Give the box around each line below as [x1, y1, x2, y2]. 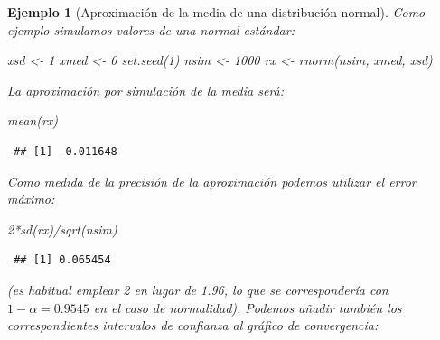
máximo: [7, 189, 55, 208]
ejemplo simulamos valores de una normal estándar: [7, 20, 295, 39]
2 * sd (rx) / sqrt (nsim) [7, 219, 117, 238]
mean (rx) [7, 111, 59, 130]
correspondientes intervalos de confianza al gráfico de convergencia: [7, 316, 379, 335]
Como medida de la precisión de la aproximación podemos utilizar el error [7, 171, 417, 190]
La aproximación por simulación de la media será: [7, 80, 285, 99]
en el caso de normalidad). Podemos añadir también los [93, 298, 402, 317]
